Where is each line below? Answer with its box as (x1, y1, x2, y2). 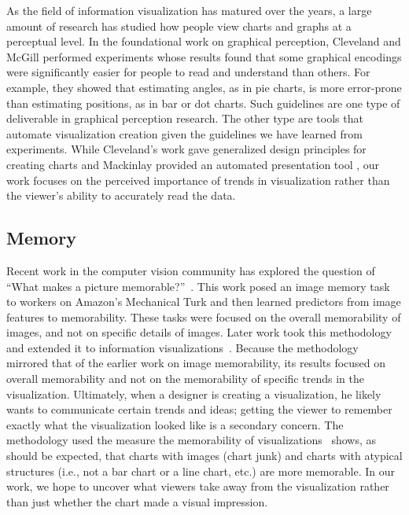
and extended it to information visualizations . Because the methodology (6, 339, 359, 355)
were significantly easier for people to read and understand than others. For (6, 64, 370, 80)
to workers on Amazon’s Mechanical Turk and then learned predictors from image (6, 293, 401, 310)
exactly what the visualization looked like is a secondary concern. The (6, 416, 344, 432)
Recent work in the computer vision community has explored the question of (6, 262, 375, 278)
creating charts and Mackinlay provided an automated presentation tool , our (6, 156, 380, 172)
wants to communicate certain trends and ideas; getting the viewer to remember (6, 401, 392, 418)
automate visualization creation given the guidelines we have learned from (6, 125, 363, 142)
